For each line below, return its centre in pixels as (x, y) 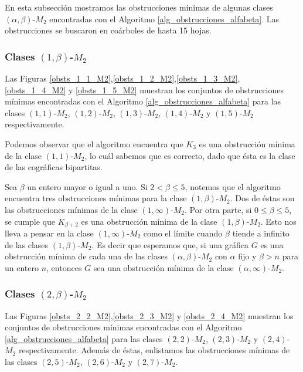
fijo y (247, 256)
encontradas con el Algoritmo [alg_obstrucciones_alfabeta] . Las (164, 18)
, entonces (64, 267)
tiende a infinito (261, 233)
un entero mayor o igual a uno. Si (87, 186)
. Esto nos (278, 221)
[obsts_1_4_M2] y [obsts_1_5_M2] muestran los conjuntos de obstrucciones (144, 89)
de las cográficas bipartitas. (54, 167)
